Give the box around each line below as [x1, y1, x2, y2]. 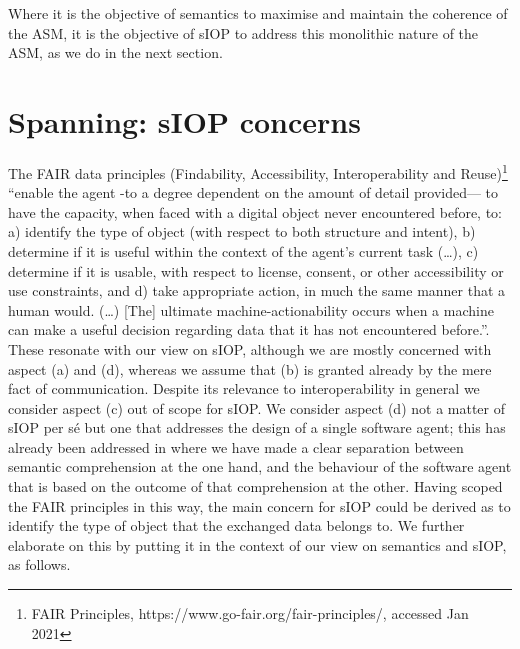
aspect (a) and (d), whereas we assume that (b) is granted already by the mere [8, 358, 492, 379]
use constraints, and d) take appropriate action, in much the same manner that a [8, 280, 506, 301]
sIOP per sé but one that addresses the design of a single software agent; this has [8, 417, 506, 438]
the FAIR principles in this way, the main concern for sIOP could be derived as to [8, 495, 511, 516]
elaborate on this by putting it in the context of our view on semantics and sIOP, [8, 534, 507, 555]
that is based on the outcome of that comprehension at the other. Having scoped [8, 476, 503, 497]
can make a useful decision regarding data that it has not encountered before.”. [8, 319, 490, 340]
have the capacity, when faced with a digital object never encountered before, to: [8, 201, 503, 222]
